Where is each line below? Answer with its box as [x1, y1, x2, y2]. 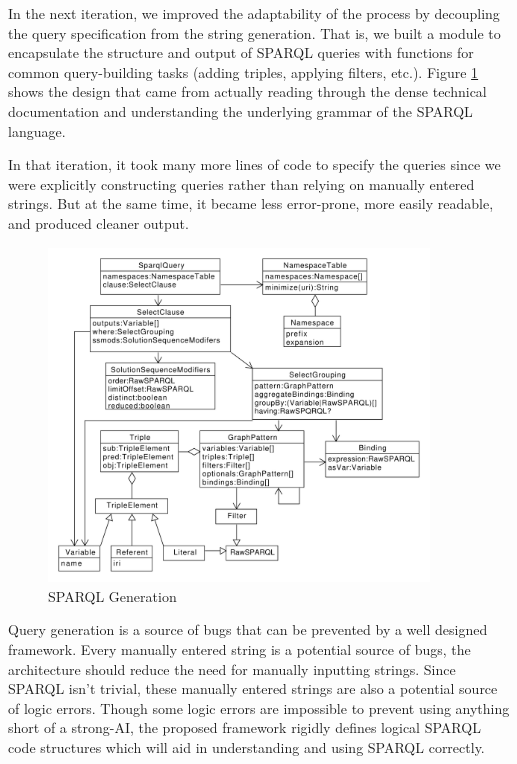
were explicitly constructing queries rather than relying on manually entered [8, 173, 475, 194]
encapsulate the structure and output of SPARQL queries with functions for [8, 42, 474, 63]
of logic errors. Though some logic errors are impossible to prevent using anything [8, 697, 510, 718]
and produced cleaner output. [8, 212, 189, 233]
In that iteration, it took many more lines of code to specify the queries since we [8, 154, 501, 175]
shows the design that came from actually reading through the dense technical [8, 81, 487, 102]
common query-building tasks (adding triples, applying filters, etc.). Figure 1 [8, 61, 479, 82]
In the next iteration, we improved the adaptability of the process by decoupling [8, 3, 500, 23]
